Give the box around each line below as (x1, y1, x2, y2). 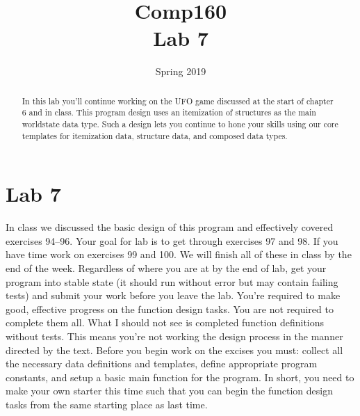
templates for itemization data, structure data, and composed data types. (22, 129, 288, 141)
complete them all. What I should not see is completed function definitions (6, 315, 325, 330)
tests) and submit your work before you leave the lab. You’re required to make (6, 288, 341, 303)
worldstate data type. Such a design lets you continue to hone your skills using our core (22, 118, 338, 130)
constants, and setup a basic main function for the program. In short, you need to (6, 369, 354, 384)
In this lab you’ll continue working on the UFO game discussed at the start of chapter (22, 95, 334, 106)
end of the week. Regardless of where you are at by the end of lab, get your (6, 261, 327, 275)
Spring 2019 (155, 64, 206, 79)
